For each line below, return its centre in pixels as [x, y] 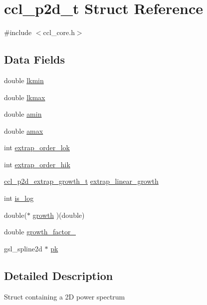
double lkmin [24, 80]
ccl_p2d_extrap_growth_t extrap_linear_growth [81, 181]
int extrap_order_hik [37, 164]
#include [18, 32]
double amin [23, 114]
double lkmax [25, 97]
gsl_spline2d [23, 248]
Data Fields [35, 59]
